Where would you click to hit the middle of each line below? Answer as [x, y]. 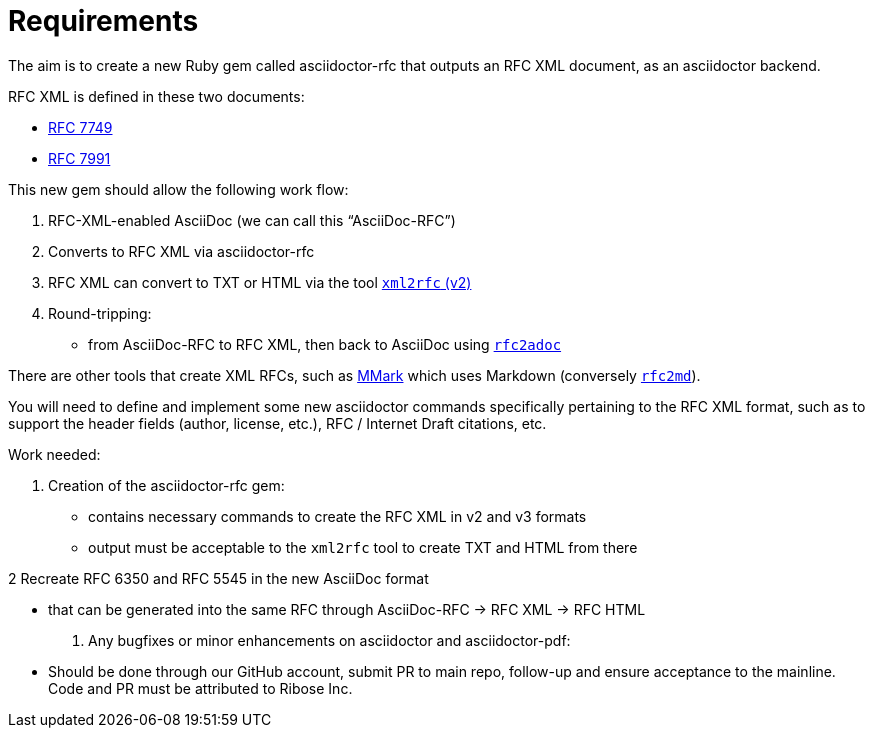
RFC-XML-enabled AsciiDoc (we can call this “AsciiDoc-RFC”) [252, 220]
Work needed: [54, 454]
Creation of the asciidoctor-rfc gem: [166, 485]
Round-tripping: [100, 313]
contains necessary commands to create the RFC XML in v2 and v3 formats [337, 516]
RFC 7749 [80, 127]
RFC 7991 [79, 158]
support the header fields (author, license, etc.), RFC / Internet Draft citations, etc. [277, 423]
